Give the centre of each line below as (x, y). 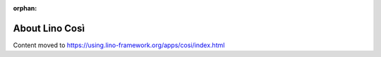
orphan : (25, 8)
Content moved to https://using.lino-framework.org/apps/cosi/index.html (119, 45)
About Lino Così (49, 28)
